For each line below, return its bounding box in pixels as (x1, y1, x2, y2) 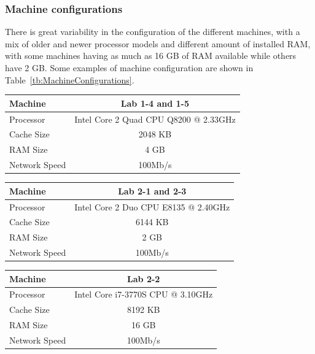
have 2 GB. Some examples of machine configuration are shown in (5, 61, 254, 74)
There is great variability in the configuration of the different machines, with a (5, 25, 300, 38)
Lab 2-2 (127, 272, 160, 285)
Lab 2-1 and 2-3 (118, 184, 187, 197)
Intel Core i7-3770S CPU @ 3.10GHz (74, 288, 213, 301)
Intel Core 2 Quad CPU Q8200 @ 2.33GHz (74, 112, 236, 125)
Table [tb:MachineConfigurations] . (5, 73, 134, 86)
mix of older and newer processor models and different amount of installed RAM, (5, 37, 311, 50)
